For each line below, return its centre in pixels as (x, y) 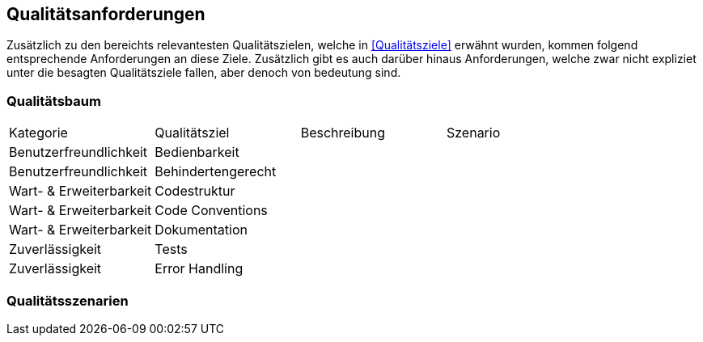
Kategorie (38, 133)
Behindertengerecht (216, 172)
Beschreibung (343, 133)
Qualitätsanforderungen (106, 14)
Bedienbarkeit (197, 152)
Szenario (473, 133)
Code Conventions (211, 211)
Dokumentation (201, 230)
